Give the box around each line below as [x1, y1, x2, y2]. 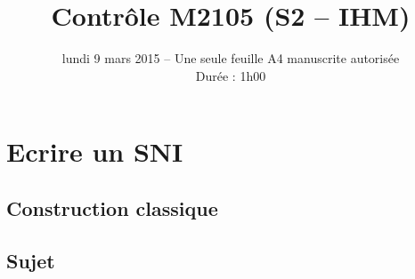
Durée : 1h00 [195, 66, 266, 84]
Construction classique [6, 194, 218, 221]
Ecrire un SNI [6, 133, 183, 170]
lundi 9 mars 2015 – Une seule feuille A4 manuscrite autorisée [61, 49, 400, 68]
